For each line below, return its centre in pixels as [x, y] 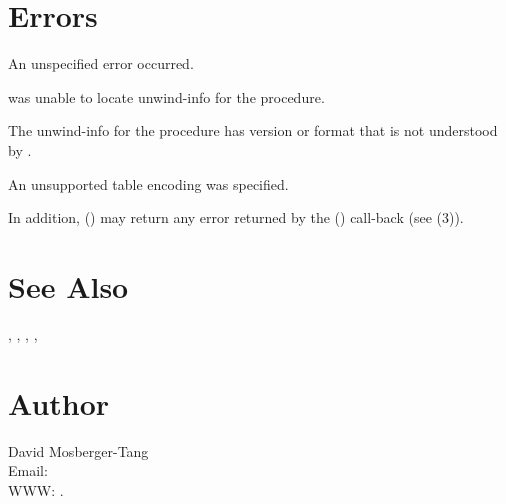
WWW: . [36, 489]
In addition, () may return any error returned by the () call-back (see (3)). [236, 217]
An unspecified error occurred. [101, 63]
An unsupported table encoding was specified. [148, 183]
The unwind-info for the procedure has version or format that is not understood [253, 130]
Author [59, 402]
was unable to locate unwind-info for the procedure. [166, 96]
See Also [68, 285]
